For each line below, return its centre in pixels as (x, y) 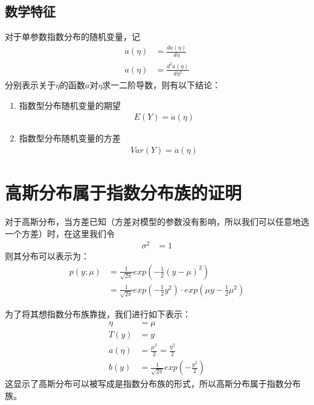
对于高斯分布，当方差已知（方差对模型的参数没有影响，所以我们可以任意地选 (157, 222)
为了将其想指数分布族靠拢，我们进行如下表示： (98, 313)
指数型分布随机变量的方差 (70, 138)
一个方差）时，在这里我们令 (60, 233)
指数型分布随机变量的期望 (70, 105)
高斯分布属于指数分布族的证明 (123, 193)
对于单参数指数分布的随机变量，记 (72, 37)
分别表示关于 (30, 85)
